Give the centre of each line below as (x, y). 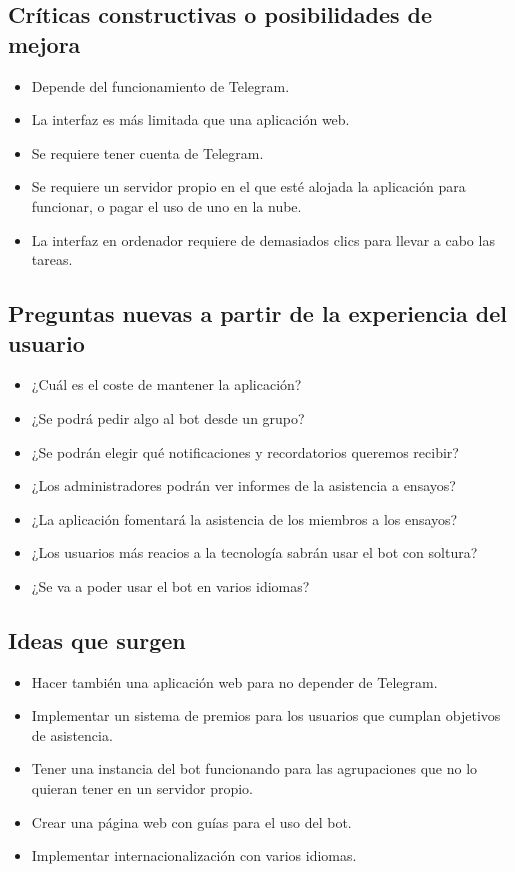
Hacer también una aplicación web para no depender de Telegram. (234, 681)
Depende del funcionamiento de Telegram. (160, 85)
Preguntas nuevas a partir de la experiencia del (257, 313)
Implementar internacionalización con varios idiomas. (194, 855)
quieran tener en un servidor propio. (142, 788)
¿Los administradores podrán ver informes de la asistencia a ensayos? (243, 485)
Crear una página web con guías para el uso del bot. (191, 821)
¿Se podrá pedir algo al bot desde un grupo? (168, 417)
